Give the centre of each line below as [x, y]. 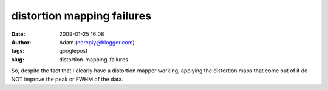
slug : [18, 59]
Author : [21, 42]
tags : [18, 51]
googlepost [73, 51]
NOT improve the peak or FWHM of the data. [67, 79]
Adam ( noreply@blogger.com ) [97, 42]
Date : [18, 34]
